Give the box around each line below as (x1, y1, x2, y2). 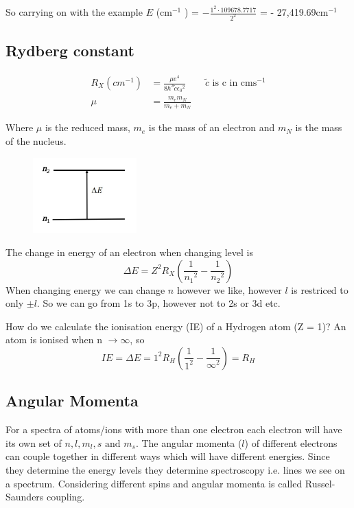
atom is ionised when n (5, 332, 102, 347)
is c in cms (212, 78, 257, 89)
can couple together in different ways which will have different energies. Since (5, 449, 330, 463)
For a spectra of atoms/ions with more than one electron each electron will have (5, 422, 342, 437)
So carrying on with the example (5, 5, 143, 19)
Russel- (305, 476, 335, 490)
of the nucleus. (5, 133, 67, 148)
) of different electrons (244, 435, 338, 450)
